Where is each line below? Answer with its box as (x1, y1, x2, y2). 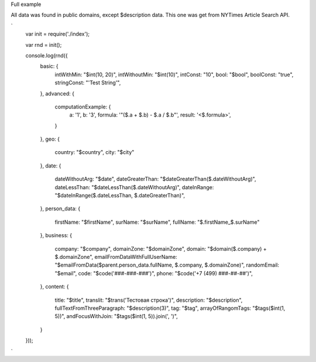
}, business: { (40, 232, 73, 239)
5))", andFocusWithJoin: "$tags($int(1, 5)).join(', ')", (54, 313, 178, 320)
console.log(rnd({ (25, 52, 68, 59)
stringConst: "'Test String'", (54, 79, 121, 86)
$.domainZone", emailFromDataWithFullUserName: (54, 253, 178, 260)
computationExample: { (54, 103, 111, 110)
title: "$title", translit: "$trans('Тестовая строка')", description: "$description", (54, 296, 243, 303)
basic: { (40, 63, 59, 70)
